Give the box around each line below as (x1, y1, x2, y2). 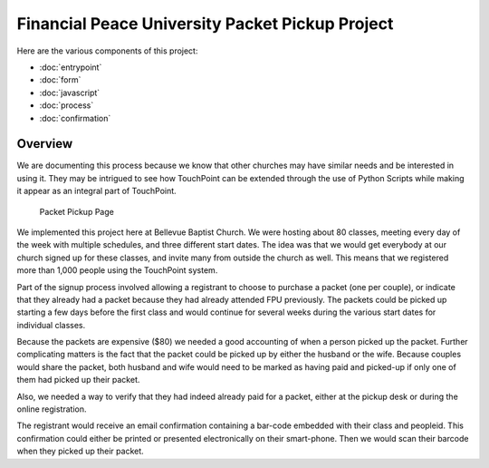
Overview (16, 136, 73, 151)
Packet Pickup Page (39, 206, 115, 217)
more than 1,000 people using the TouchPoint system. (16, 265, 218, 276)
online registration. (16, 404, 87, 414)
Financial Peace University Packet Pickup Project (16, 14, 394, 34)
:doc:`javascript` (39, 87, 101, 98)
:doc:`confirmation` (39, 112, 111, 123)
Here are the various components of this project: (16, 45, 198, 56)
